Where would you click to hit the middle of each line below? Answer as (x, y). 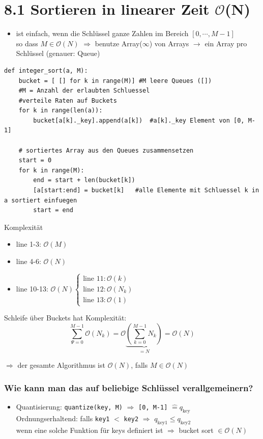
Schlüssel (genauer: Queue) (58, 53)
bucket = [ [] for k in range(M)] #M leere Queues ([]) (115, 81)
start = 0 (35, 160)
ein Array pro (226, 43)
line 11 (93, 279)
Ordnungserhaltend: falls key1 (63, 418)
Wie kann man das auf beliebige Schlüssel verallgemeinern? (129, 387)
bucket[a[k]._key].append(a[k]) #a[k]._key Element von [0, (139, 120)
